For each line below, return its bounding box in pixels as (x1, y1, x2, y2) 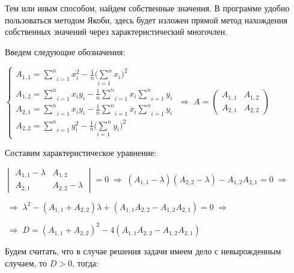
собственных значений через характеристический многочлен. (5, 25, 228, 38)
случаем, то (5, 256, 47, 269)
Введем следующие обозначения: (5, 45, 126, 58)
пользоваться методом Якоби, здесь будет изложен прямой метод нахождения (5, 13, 287, 26)
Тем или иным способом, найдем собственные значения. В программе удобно (5, 2, 290, 14)
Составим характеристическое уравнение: (5, 146, 157, 159)
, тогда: (72, 256, 99, 269)
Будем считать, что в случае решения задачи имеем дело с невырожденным (5, 245, 281, 257)
